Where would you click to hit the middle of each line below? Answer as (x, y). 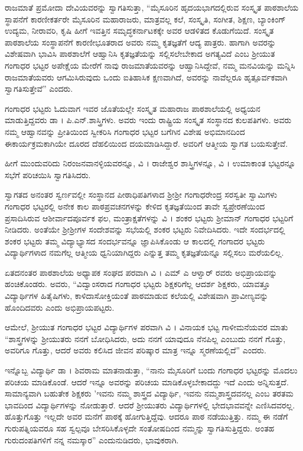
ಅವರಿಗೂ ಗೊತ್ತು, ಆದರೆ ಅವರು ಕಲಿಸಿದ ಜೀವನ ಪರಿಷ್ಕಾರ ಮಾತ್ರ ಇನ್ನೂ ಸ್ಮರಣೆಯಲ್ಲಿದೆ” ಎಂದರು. (136, 350)
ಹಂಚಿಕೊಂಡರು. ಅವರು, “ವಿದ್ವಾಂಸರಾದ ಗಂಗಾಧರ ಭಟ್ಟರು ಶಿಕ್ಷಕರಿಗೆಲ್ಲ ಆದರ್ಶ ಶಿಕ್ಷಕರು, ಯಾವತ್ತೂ (138, 284)
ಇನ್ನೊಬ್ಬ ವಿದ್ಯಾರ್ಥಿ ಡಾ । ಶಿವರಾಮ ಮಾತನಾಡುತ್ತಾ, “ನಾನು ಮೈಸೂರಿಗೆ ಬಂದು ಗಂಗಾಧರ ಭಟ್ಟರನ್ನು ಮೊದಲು (151, 370)
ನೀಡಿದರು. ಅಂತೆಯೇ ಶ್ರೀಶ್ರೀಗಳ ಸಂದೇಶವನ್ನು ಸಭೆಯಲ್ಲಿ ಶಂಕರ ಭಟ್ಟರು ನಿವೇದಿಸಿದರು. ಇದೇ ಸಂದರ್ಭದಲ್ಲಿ (145, 229)
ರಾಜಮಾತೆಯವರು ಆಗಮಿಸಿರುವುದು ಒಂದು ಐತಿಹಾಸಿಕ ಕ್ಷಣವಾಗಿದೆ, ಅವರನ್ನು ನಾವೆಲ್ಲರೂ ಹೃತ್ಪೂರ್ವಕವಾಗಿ (146, 77)
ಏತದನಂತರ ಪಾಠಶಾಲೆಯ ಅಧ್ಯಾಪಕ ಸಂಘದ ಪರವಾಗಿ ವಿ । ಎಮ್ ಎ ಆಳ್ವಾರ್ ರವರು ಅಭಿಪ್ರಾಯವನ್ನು (141, 272)
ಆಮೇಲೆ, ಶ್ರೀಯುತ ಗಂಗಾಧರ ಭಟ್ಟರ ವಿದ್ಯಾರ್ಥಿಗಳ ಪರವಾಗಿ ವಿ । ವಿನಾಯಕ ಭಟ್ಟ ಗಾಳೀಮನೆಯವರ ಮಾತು (146, 327)
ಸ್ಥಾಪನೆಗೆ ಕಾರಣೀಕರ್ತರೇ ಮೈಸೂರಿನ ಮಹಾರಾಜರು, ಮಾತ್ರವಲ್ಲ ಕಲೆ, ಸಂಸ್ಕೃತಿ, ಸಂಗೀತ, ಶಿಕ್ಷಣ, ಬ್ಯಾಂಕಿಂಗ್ (145, 19)
